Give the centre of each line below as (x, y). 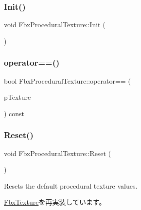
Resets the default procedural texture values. (71, 185)
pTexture (18, 97)
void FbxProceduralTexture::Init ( (55, 25)
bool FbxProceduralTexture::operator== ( (67, 80)
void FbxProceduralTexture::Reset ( (58, 153)
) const (14, 113)
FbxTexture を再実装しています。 (55, 202)
